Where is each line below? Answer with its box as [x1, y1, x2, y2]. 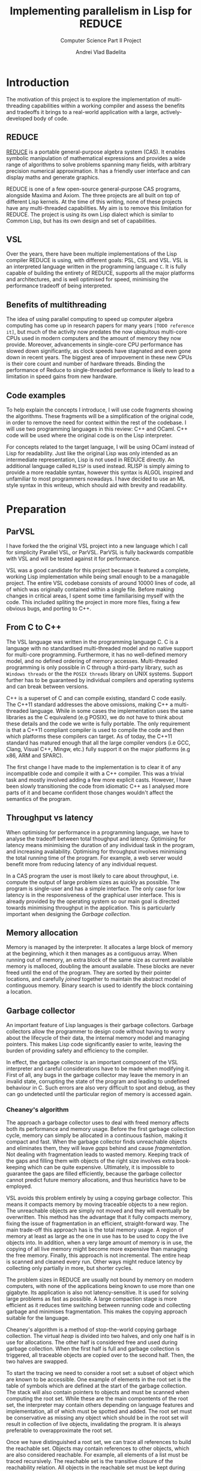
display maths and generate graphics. [6, 173, 100, 181]
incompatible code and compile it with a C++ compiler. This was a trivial [6, 770, 184, 777]
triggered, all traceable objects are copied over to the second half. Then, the [6, 1352, 195, 1359]
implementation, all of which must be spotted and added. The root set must [6, 1408, 192, 1415]
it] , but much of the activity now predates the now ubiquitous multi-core [6, 328, 187, 335]
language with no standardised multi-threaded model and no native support [6, 644, 193, 652]
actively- [160, 108, 182, 115]
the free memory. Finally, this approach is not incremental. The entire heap [6, 1252, 191, 1259]
